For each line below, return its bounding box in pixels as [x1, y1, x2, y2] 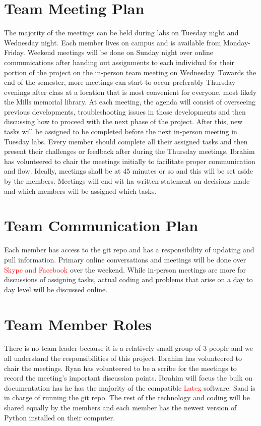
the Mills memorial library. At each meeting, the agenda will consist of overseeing [4, 96, 255, 107]
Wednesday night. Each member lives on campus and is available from [4, 37, 221, 47]
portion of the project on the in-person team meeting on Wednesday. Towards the [4, 67, 256, 77]
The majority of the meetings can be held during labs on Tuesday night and [4, 27, 239, 38]
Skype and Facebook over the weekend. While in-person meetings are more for [4, 264, 246, 275]
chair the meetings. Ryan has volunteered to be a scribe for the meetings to [4, 362, 237, 373]
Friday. [4, 47, 25, 58]
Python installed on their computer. [4, 412, 115, 422]
